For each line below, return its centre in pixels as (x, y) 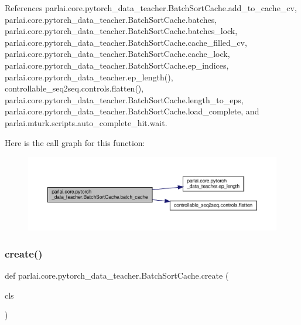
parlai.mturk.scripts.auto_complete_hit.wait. (86, 122)
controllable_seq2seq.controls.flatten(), (74, 88)
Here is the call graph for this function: (75, 142)
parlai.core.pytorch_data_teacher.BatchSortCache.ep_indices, (117, 65)
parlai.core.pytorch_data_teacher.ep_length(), (89, 77)
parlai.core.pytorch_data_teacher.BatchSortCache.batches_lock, (121, 31)
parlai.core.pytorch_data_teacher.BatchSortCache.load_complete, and (132, 111)
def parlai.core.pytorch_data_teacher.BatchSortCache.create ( (117, 275)
